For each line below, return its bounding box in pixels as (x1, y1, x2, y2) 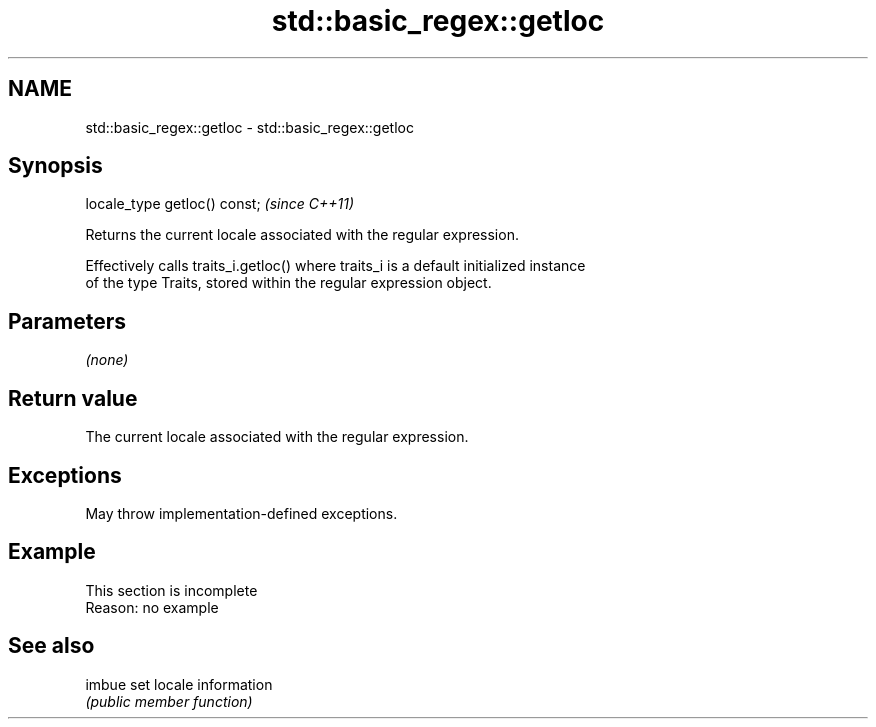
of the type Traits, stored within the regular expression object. (85, 274, 492, 292)
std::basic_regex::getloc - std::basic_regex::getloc (85, 118, 414, 136)
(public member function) (85, 692, 253, 710)
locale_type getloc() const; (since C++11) (85, 195, 354, 213)
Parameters (8, 308, 126, 334)
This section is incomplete (85, 581, 258, 599)
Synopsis (8, 153, 103, 179)
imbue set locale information (85, 675, 273, 693)
